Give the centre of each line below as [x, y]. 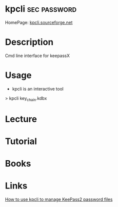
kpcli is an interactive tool [38, 89]
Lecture [21, 119]
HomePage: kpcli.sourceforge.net [39, 22]
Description [29, 42]
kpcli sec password [41, 9]
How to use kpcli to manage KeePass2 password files [59, 199]
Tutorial [21, 141]
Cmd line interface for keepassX [37, 56]
